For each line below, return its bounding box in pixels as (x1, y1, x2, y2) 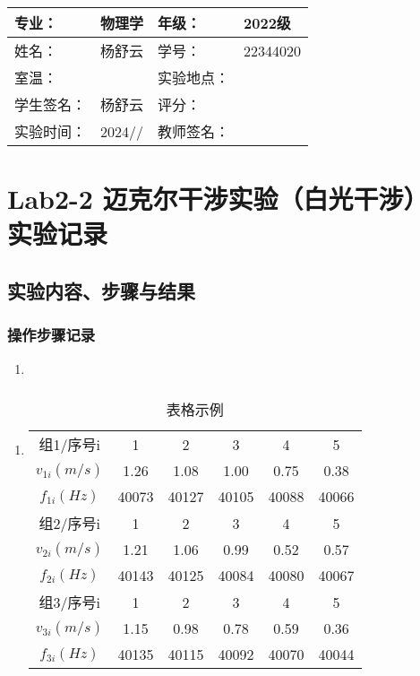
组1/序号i (39, 434, 100, 455)
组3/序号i (39, 592, 100, 613)
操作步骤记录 (7, 324, 96, 346)
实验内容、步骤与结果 (7, 276, 195, 304)
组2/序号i (39, 513, 100, 534)
